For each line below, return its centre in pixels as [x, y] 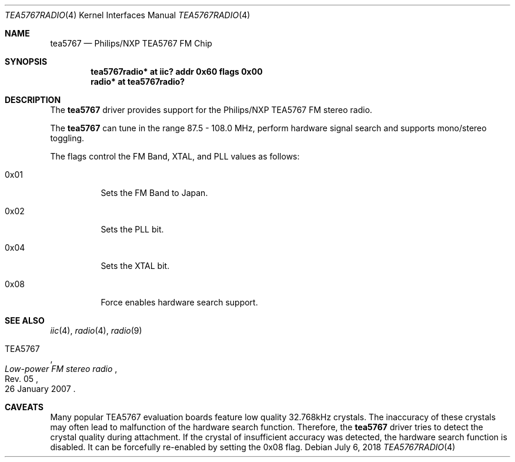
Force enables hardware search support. [179, 302]
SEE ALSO [25, 320]
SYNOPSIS [26, 62]
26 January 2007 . [40, 389]
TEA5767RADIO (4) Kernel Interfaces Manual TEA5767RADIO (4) [128, 15]
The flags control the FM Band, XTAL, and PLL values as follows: [175, 156]
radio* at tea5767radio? [138, 82]
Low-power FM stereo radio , [61, 369]
